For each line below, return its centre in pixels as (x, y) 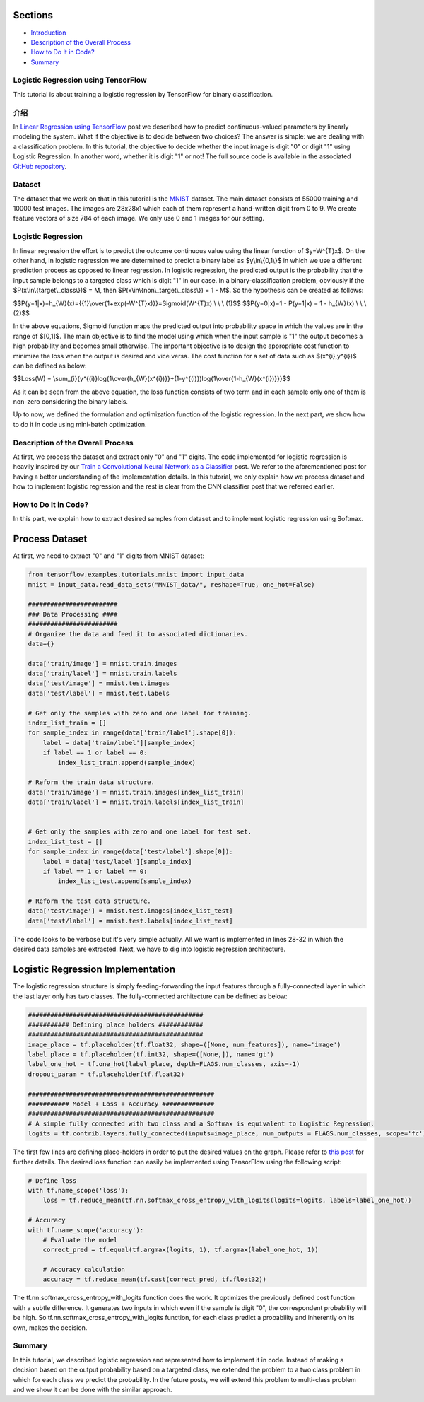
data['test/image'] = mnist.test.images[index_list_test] (130, 911)
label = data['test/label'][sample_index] (117, 861)
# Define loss (52, 1180)
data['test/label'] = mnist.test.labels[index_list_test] (130, 921)
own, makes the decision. (50, 1327)
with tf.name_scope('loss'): (78, 1190)
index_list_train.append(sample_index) (126, 763)
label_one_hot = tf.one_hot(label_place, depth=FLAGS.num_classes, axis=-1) (164, 1064)
